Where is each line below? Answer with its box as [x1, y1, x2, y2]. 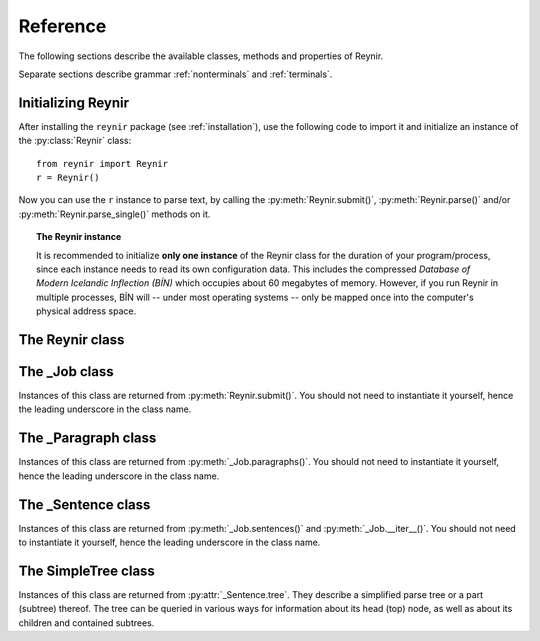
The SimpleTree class [18, 562, 155, 579]
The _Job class [18, 363, 114, 380]
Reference [18, 15, 107, 37]
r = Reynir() [36, 172, 100, 184]
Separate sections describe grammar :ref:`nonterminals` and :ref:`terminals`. [18, 68, 333, 80]
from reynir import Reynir [36, 158, 169, 169]
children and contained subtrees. [18, 616, 155, 629]
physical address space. [36, 305, 137, 317]
